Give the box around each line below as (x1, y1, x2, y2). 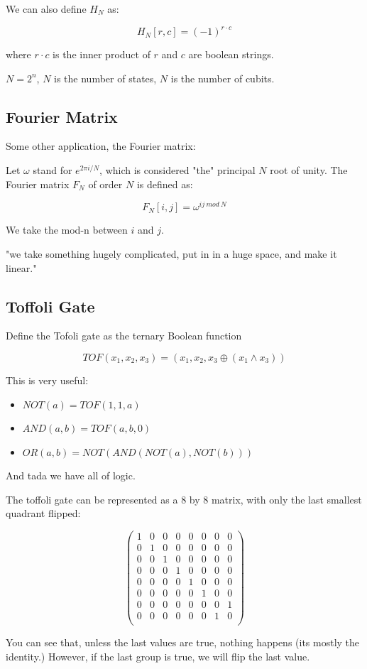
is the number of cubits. (170, 70, 275, 85)
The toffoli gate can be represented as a (6, 491, 178, 506)
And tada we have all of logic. (6, 468, 136, 483)
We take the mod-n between (6, 222, 128, 237)
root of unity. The (270, 163, 348, 178)
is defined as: (136, 176, 193, 191)
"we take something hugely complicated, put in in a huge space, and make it (6, 246, 337, 261)
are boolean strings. (188, 47, 274, 62)
